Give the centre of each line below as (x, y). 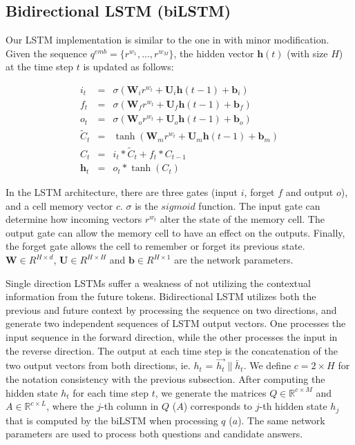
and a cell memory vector (59, 205)
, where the (70, 406)
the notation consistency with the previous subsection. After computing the (165, 379)
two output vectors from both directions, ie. (98, 365)
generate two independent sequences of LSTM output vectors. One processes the (176, 323)
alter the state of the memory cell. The (242, 219)
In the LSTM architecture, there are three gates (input (122, 192)
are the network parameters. (234, 260)
